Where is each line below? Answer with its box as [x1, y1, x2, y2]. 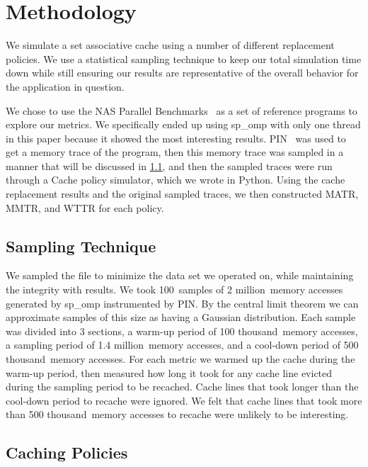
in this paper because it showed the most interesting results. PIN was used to [6, 130, 346, 145]
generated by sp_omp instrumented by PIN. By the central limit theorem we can [6, 296, 359, 310]
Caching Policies [6, 441, 128, 463]
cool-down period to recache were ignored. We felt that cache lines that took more [6, 393, 362, 407]
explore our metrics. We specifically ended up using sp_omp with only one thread [6, 117, 361, 132]
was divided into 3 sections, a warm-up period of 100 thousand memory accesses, [6, 323, 358, 338]
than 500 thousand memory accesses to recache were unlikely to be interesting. [6, 407, 349, 422]
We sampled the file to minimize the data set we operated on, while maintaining [6, 268, 354, 283]
